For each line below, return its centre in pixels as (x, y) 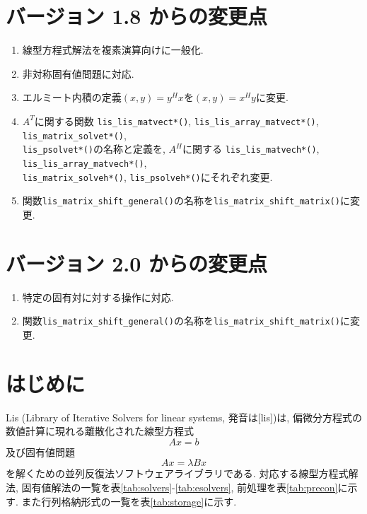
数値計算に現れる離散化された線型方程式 (100, 431)
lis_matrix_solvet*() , (74, 135)
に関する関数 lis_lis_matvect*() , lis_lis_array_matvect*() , (176, 121)
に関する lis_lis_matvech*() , (251, 149)
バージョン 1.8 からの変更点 (137, 16)
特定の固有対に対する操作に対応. (98, 297)
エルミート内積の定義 (72, 97)
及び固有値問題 (40, 451)
